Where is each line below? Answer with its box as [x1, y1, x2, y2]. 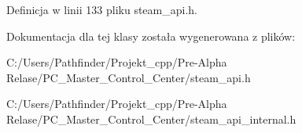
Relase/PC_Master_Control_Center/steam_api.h [6, 69, 251, 85]
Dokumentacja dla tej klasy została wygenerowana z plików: [6, 27, 296, 44]
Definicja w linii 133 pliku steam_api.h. [6, 2, 197, 17]
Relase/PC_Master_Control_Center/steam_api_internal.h [6, 110, 296, 127]
